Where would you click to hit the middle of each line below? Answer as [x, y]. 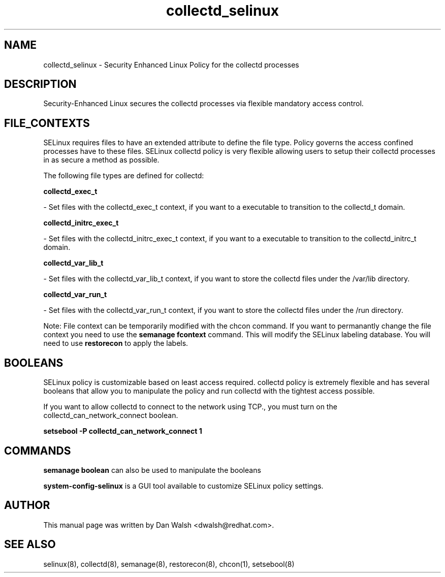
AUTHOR [27, 505]
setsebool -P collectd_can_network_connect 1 [123, 431]
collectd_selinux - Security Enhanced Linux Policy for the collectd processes [171, 65]
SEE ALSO [30, 544]
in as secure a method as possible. [101, 160]
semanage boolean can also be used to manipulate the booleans [152, 470]
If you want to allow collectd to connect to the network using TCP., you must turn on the [190, 407]
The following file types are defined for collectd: [124, 176]
